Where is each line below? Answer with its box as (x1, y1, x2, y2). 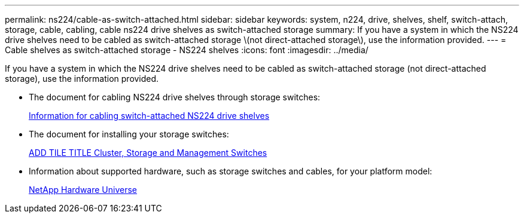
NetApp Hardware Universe (29, 185, 138, 195)
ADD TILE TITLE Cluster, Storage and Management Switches (29, 148, 267, 158)
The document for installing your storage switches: (29, 129, 229, 139)
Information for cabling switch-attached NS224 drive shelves (29, 110, 270, 121)
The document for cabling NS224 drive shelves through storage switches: (29, 92, 321, 102)
